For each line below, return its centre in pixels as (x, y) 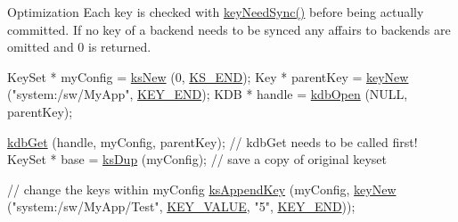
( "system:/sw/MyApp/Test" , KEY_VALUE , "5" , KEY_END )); (181, 206)
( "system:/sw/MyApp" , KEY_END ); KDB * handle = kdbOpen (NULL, (208, 94)
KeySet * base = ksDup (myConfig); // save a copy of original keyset (197, 159)
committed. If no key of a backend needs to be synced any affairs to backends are (229, 29)
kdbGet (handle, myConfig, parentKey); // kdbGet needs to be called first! (213, 141)
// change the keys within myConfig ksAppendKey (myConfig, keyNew (202, 189)
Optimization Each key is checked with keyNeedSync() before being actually (216, 12)
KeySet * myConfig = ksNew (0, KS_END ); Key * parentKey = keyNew (208, 76)
